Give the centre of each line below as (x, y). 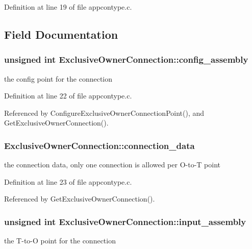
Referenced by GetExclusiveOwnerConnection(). (80, 199)
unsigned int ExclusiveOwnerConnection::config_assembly (126, 59)
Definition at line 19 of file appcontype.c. (68, 7)
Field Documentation (61, 34)
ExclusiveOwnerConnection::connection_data (99, 145)
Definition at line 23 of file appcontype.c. (68, 181)
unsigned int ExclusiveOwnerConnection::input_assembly (125, 221)
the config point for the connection (58, 78)
